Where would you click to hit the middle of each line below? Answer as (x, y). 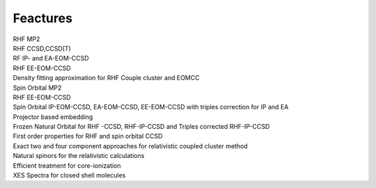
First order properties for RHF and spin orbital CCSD (88, 136)
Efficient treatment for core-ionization (67, 165)
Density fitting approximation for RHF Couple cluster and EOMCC (106, 78)
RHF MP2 (26, 39)
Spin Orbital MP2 (37, 88)
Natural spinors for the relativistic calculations (79, 156)
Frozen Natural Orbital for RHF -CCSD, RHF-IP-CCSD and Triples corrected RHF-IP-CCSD (141, 127)
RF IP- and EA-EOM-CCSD (51, 58)
